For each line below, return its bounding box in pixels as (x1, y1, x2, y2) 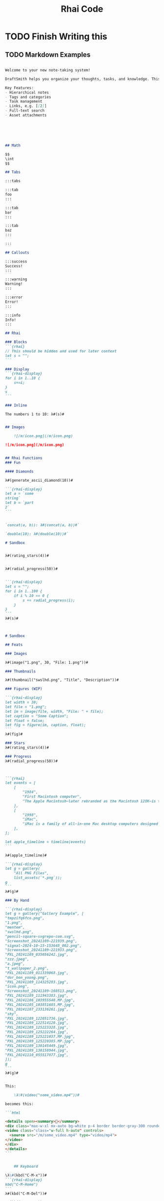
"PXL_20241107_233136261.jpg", (5, 1007, 69, 1012)
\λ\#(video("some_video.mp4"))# (14, 1092, 80, 1098)
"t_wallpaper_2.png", (5, 966, 49, 971)
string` (5, 496, 21, 501)
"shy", (5, 1011, 19, 1016)
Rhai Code (61, 3, 103, 15)
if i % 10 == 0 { (14, 593, 49, 598)
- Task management (5, 99, 42, 104)
